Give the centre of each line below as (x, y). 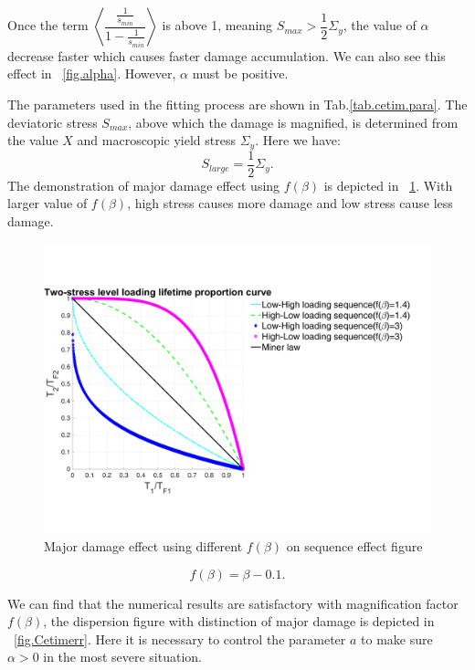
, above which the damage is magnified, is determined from (293, 122)
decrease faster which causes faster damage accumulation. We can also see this (227, 55)
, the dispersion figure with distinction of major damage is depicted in (239, 621)
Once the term (48, 25)
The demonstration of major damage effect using (144, 185)
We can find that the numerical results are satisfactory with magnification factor (233, 603)
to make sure (397, 639)
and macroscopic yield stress (156, 140)
